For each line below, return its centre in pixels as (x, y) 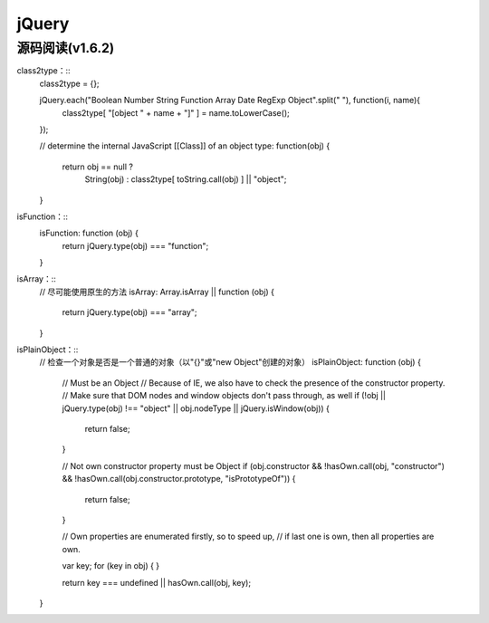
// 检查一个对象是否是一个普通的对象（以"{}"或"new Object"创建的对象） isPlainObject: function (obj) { (230, 362)
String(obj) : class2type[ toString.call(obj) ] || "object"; (186, 179)
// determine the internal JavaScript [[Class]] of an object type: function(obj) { (185, 146)
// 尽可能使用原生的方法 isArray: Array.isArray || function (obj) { (157, 292)
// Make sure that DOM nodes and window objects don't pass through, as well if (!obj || (224, 396)
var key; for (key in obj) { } (111, 566)
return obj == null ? (97, 167)
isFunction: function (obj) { (89, 233)
